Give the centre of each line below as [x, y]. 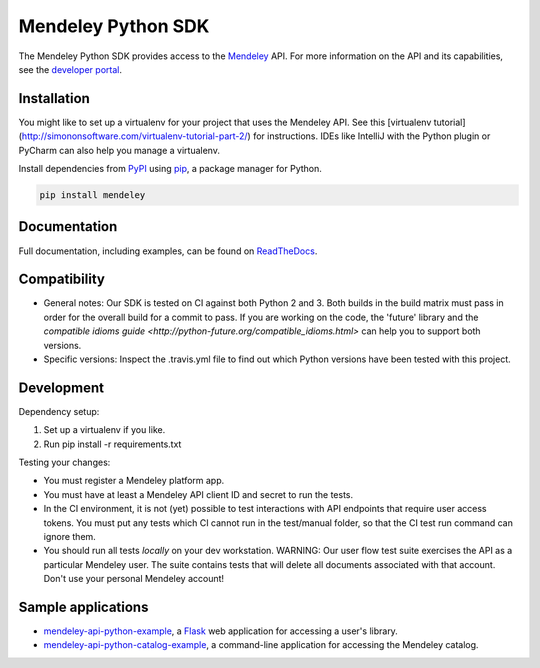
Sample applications [83, 606]
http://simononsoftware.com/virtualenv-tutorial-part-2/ [135, 136]
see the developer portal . [70, 69]
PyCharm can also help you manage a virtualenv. [119, 150]
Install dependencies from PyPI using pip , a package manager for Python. [170, 169]
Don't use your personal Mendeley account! [134, 579]
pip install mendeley [92, 195]
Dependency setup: [59, 411]
